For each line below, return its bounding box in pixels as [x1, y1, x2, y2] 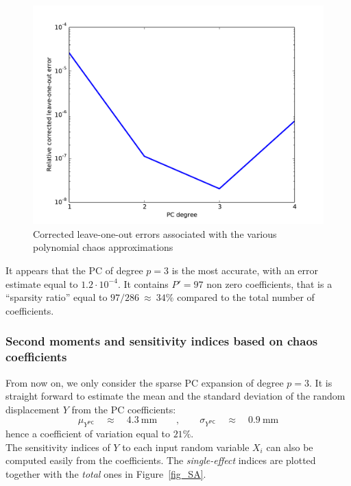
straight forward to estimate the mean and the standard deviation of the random [5, 389, 346, 403]
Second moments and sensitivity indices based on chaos [5, 332, 318, 350]
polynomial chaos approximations [33, 240, 173, 254]
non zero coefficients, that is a [206, 276, 332, 291]
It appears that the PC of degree [5, 263, 143, 278]
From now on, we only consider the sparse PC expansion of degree [5, 375, 284, 389]
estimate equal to [5, 276, 78, 291]
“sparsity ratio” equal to [5, 290, 108, 304]
